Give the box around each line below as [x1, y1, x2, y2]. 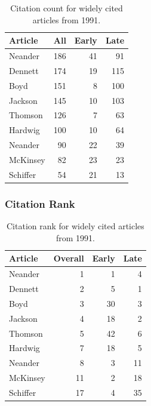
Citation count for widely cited [10, 2, 123, 14]
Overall [53, 252, 84, 264]
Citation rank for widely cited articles [7, 220, 144, 232]
